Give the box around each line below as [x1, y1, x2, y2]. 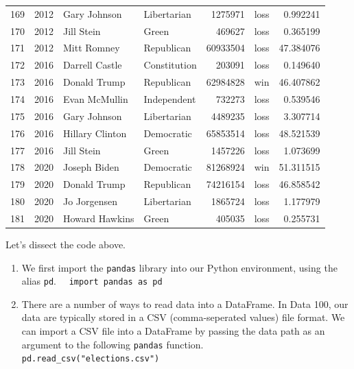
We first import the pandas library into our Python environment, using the [21, 260, 338, 274]
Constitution [143, 58, 197, 72]
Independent [143, 91, 196, 106]
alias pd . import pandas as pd [21, 274, 163, 288]
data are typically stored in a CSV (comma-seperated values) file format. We [21, 310, 345, 324]
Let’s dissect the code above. [5, 237, 126, 251]
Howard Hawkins [63, 211, 134, 225]
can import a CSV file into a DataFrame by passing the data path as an [21, 324, 325, 338]
